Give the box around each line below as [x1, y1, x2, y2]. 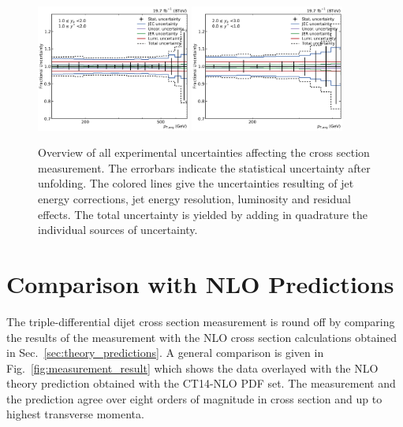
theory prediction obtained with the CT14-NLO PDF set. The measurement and [6, 375, 396, 392]
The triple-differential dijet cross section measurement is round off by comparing [6, 313, 395, 329]
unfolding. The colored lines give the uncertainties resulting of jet [38, 175, 354, 191]
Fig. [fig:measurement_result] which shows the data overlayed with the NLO [6, 359, 379, 376]
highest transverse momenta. [6, 406, 144, 422]
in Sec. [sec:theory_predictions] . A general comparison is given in [6, 344, 324, 361]
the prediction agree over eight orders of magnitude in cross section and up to [6, 390, 382, 407]
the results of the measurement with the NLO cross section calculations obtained [6, 329, 397, 345]
